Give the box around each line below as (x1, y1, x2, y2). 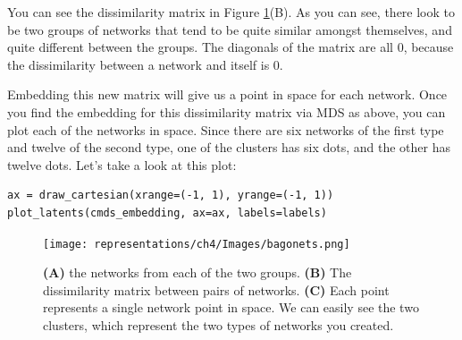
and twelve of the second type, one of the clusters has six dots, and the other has (7, 138, 451, 157)
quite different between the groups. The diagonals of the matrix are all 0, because (7, 38, 454, 56)
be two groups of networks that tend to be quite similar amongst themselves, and (7, 20, 452, 38)
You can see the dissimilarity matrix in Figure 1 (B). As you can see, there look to (7, 3, 456, 21)
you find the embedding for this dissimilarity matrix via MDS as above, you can (7, 102, 446, 121)
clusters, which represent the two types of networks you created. (43, 315, 394, 334)
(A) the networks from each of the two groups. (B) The (43, 263, 352, 282)
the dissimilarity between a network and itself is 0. (7, 55, 283, 73)
